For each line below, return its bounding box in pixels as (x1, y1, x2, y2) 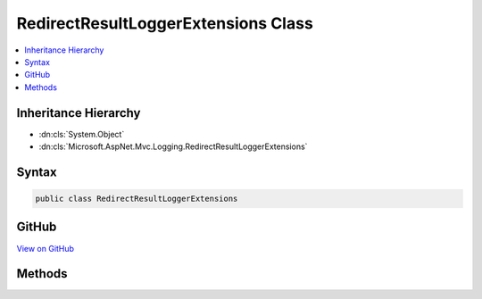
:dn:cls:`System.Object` (38, 129, 125, 139)
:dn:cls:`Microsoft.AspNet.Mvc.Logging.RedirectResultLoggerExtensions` (38, 141, 308, 152)
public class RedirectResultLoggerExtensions (35, 194, 238, 204)
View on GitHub (16, 243, 75, 253)
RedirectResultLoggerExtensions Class (16, 13, 314, 33)
